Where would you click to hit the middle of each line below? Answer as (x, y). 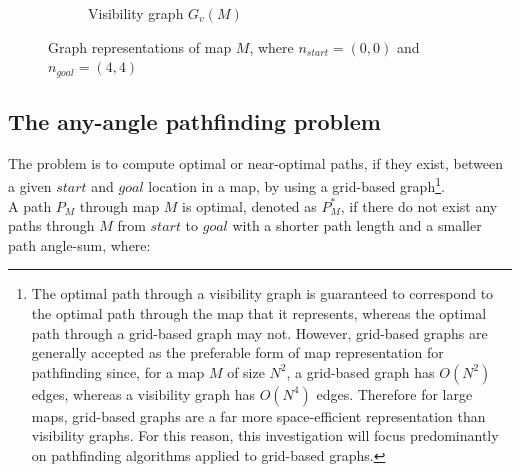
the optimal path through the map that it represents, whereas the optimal (259, 313)
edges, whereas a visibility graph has (143, 393)
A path (30, 205)
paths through (51, 225)
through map (119, 205)
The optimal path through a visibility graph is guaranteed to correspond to (262, 293)
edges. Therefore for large (394, 393)
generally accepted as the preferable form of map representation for (237, 352)
